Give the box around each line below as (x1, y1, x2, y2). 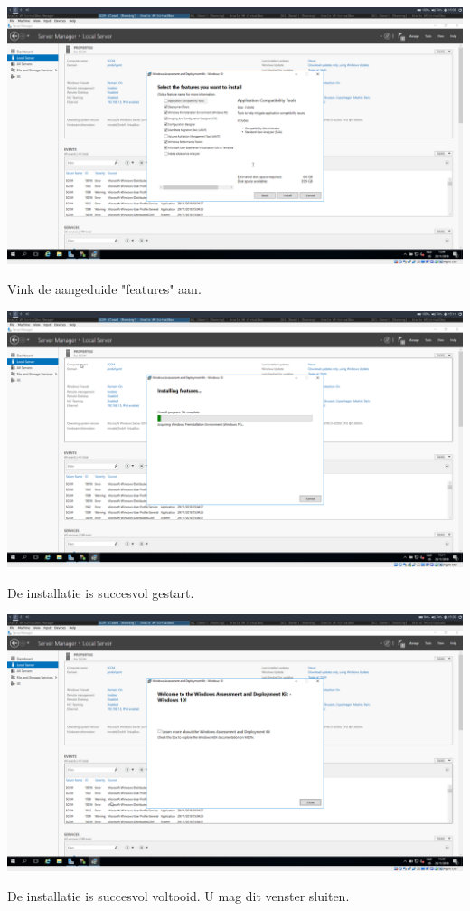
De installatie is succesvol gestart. (7, 583, 194, 602)
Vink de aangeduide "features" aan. (7, 280, 202, 299)
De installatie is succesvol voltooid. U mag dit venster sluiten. (7, 887, 350, 906)
